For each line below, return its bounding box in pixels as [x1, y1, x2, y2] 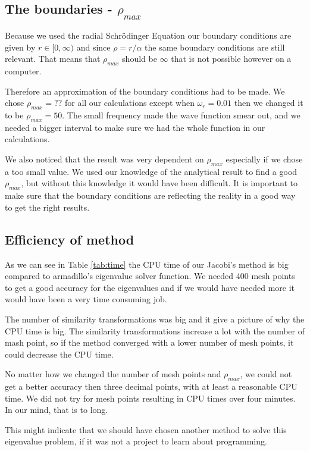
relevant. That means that [5, 52, 101, 65]
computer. [5, 64, 42, 77]
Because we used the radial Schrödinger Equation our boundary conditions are [5, 29, 292, 41]
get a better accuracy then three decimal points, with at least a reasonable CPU [5, 380, 298, 393]
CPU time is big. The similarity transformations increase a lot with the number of [5, 324, 305, 337]
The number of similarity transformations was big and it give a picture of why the [5, 312, 305, 325]
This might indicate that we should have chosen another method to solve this [5, 423, 287, 436]
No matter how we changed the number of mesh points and [5, 368, 221, 380]
